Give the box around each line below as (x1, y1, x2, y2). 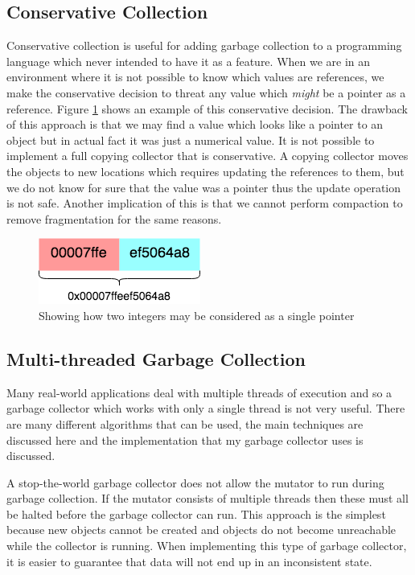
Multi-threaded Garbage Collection (6, 346, 306, 371)
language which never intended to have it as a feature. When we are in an (6, 52, 371, 69)
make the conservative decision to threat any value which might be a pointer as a (6, 84, 406, 101)
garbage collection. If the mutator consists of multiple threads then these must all (6, 490, 409, 507)
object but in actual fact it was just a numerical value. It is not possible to (6, 131, 375, 148)
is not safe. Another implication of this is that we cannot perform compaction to (6, 195, 403, 212)
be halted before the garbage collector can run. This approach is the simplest (6, 505, 386, 522)
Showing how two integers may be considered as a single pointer (39, 306, 355, 323)
